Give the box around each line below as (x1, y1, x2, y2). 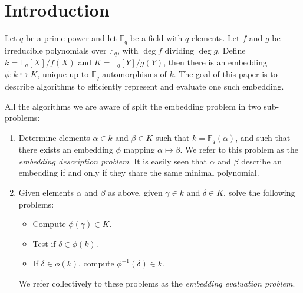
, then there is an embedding (163, 56, 268, 68)
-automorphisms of (99, 68, 167, 80)
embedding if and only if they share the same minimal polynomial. (18, 166, 259, 179)
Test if (32, 237, 56, 249)
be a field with (130, 32, 183, 44)
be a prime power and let (25, 32, 117, 44)
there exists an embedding (18, 143, 113, 156)
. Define (218, 44, 246, 56)
